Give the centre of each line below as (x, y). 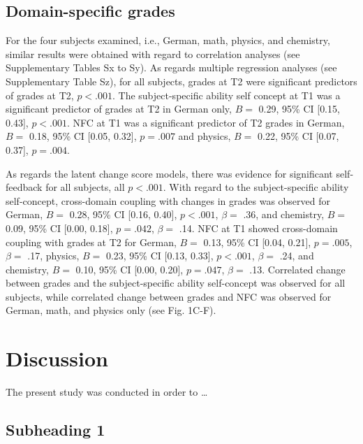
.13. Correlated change (297, 269)
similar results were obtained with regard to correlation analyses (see (153, 53)
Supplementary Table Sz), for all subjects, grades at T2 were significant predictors (181, 81)
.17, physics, (53, 256)
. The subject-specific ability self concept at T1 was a (227, 95)
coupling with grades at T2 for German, (91, 242)
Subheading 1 (55, 430)
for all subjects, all (85, 187)
